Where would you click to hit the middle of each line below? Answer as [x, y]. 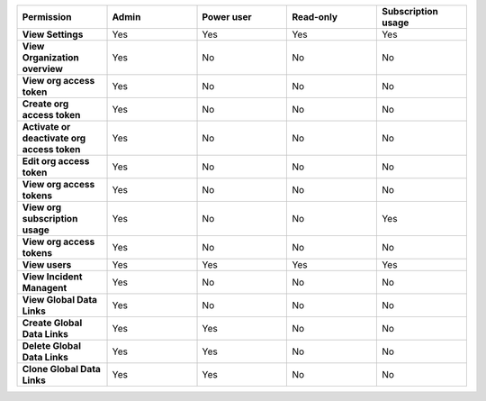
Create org [45, 104]
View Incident [52, 277]
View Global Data [60, 300]
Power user [227, 17]
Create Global [52, 323]
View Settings [53, 34]
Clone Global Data [61, 369]
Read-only [315, 17]
